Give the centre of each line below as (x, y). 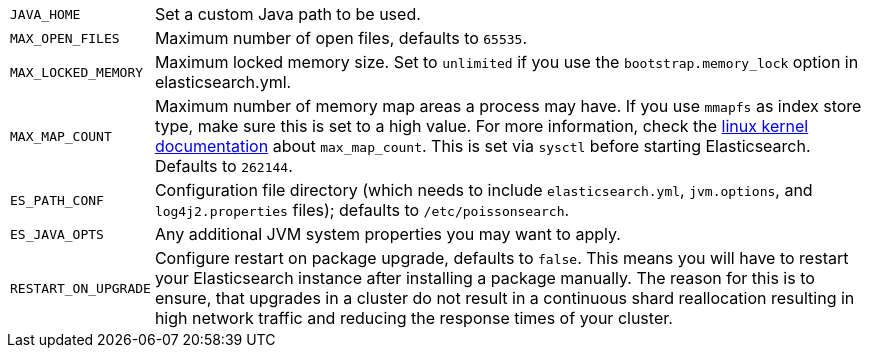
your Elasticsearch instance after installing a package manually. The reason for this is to (484, 278)
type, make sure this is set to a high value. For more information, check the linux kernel (481, 126)
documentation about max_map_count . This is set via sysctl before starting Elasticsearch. (482, 146)
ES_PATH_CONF (57, 200)
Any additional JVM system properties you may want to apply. (387, 234)
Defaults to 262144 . (223, 166)
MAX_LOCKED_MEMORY (77, 72)
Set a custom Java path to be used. (287, 14)
